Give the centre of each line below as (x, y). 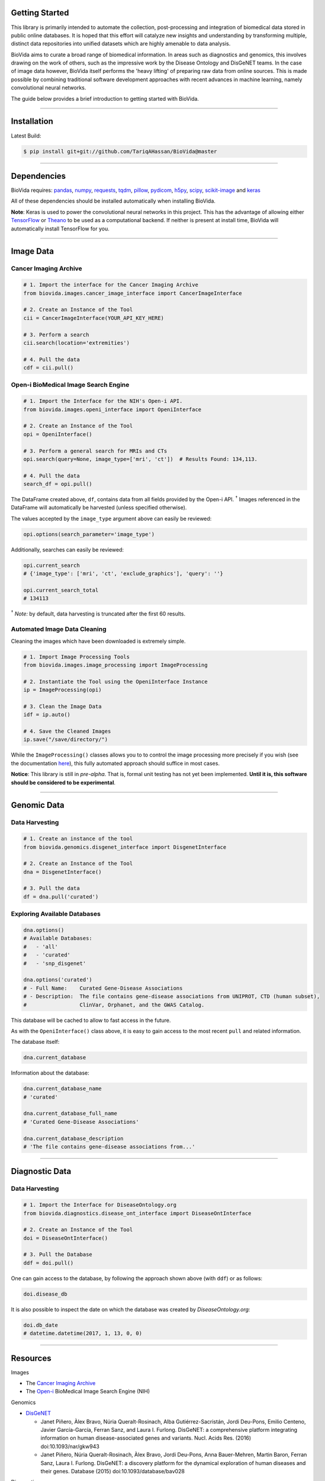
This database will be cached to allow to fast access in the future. (91, 1020)
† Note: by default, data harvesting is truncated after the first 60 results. (98, 613)
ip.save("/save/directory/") (66, 740)
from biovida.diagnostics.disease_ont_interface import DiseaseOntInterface (137, 1213)
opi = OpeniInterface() (58, 434)
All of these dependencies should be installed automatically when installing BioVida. (113, 201)
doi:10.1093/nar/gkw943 (70, 1446)
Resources (31, 1358)
